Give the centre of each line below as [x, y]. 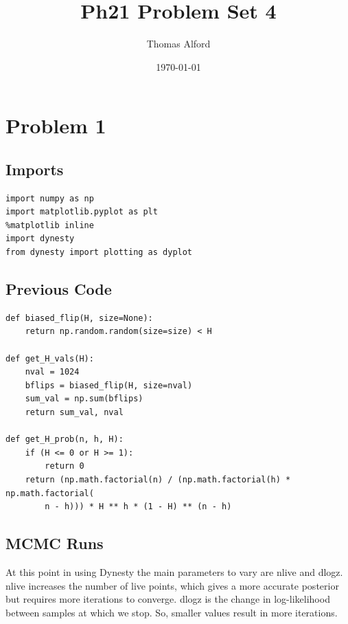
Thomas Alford [178, 44]
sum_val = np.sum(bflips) [84, 399]
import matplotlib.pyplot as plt [82, 212]
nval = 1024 [52, 372]
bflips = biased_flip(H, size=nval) [109, 385]
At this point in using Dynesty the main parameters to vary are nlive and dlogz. [174, 571]
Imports [35, 169]
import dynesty [40, 239]
